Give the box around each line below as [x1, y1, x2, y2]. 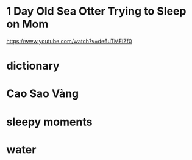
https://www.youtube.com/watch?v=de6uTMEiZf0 [6, 37, 132, 45]
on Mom [6, 17, 49, 31]
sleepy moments [6, 115, 93, 129]
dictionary [6, 59, 60, 73]
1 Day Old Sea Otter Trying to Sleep [6, 4, 187, 18]
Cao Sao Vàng [6, 87, 79, 101]
